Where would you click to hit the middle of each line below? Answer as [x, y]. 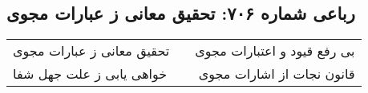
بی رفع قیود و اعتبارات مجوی [275, 51]
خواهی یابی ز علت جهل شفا [90, 74]
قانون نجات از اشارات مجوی [277, 74]
